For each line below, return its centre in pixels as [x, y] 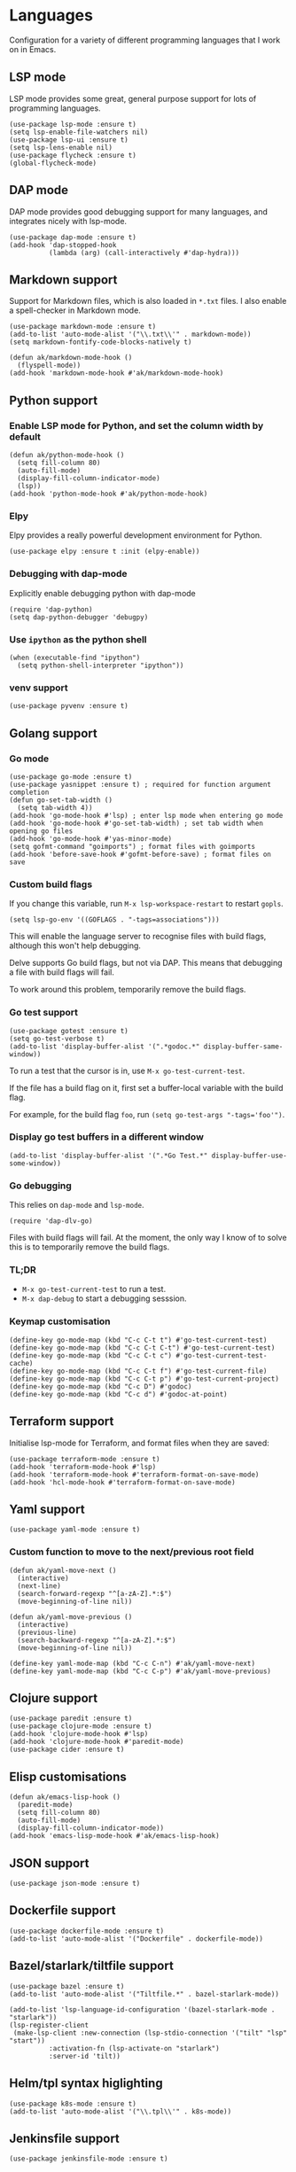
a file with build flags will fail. [62, 972]
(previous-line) [47, 1632]
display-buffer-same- [243, 1047]
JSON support [50, 1863]
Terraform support [62, 1422]
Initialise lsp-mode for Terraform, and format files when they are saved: [140, 1443]
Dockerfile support [62, 1911]
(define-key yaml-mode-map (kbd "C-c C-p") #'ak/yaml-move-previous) [140, 1671]
